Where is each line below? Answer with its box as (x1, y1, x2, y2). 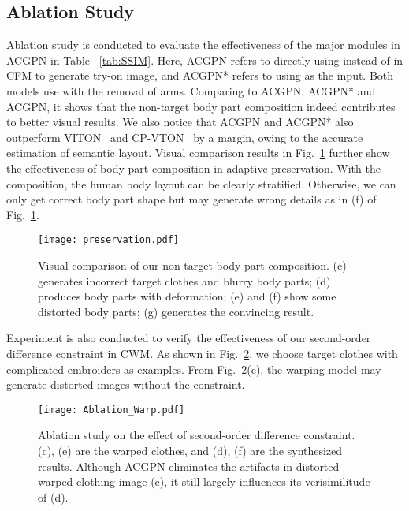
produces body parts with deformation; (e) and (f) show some (38, 288, 336, 304)
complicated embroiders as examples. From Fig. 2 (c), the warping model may (6, 360, 381, 377)
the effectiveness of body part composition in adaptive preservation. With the (6, 159, 381, 176)
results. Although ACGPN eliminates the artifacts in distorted (38, 457, 340, 474)
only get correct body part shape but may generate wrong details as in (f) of (6, 191, 377, 207)
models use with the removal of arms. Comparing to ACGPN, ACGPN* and (6, 82, 376, 99)
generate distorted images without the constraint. (6, 376, 245, 393)
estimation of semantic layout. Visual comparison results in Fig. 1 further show (6, 144, 390, 161)
